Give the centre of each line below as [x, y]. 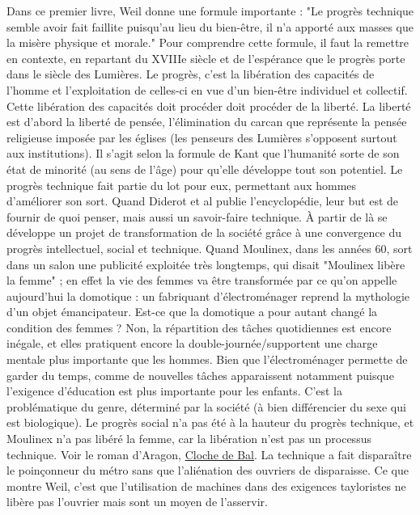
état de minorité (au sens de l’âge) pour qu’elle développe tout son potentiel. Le [205, 169]
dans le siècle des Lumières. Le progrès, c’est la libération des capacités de [191, 74]
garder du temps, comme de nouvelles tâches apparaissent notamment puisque [200, 375]
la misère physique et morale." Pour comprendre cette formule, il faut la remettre [208, 42]
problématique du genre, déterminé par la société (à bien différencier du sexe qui [206, 406]
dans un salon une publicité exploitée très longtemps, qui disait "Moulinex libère [206, 264]
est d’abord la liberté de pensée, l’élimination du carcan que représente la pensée [207, 122]
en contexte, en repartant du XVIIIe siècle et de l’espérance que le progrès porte [206, 58]
